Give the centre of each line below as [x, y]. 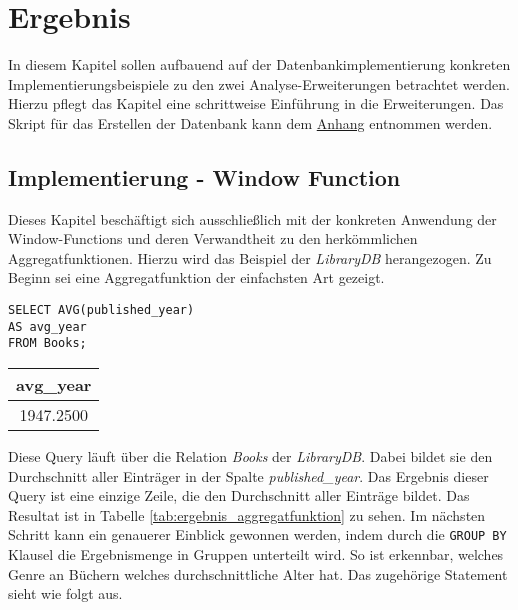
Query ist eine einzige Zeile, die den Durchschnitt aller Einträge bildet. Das [239, 495]
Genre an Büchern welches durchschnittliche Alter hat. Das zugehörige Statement [258, 573]
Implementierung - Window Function [204, 176]
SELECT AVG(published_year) [101, 310]
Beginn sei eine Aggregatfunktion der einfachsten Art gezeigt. [196, 277]
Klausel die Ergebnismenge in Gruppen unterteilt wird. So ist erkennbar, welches [256, 554]
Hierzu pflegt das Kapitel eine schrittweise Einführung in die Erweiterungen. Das [256, 103]
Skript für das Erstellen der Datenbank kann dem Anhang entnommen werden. [250, 122]
